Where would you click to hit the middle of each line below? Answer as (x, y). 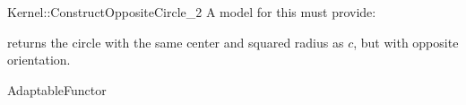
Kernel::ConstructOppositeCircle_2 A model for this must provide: (192, 12)
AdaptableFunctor (57, 89)
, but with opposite (406, 42)
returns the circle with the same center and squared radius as (176, 42)
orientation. (39, 60)
